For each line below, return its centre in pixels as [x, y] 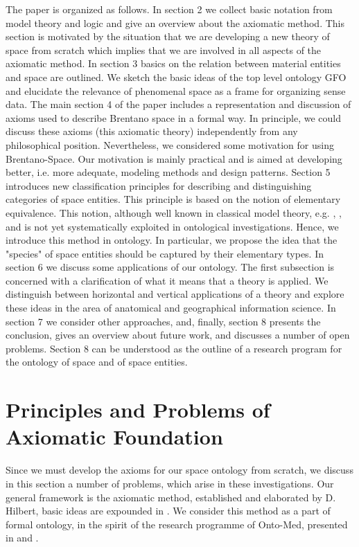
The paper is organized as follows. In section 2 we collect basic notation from [169, 9]
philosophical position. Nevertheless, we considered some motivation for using [170, 144]
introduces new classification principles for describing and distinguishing [159, 185]
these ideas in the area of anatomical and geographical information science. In [171, 308]
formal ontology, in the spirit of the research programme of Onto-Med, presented [177, 524]
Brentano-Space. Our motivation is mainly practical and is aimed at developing [174, 158]
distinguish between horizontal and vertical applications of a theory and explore [175, 294]
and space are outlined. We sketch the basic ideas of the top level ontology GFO [176, 77]
